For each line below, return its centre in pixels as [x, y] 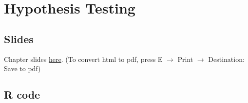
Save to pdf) [22, 68]
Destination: [226, 59]
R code [22, 95]
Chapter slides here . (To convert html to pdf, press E [83, 59]
